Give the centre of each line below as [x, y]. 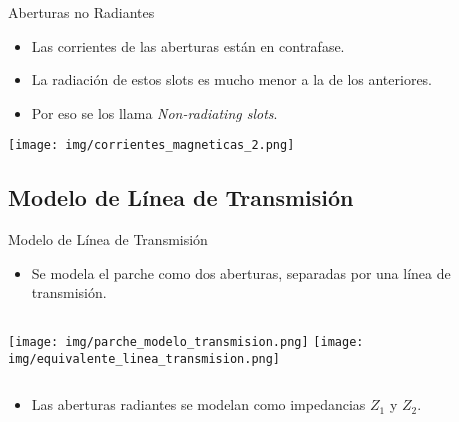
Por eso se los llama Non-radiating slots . [154, 112]
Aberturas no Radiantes [81, 12]
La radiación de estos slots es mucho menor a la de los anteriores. [231, 79]
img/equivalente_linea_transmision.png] [144, 358]
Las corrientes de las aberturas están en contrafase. [188, 45]
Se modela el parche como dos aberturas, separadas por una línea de [241, 272]
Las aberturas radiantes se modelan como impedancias [198, 404]
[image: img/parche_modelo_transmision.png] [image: [186, 342]
